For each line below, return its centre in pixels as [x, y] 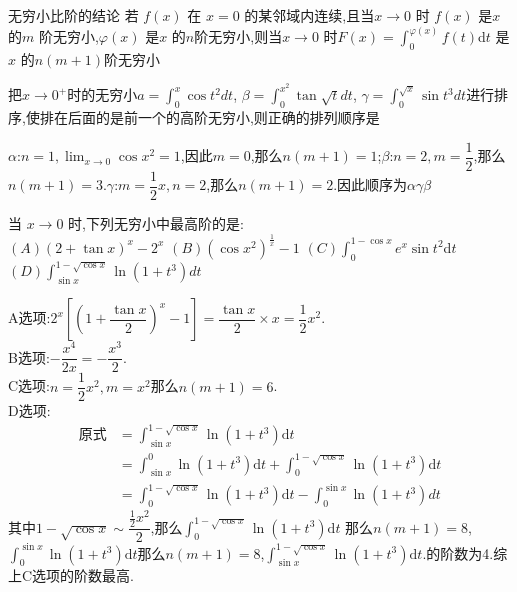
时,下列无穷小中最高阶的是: [156, 222]
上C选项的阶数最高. [71, 575]
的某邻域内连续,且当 [309, 15]
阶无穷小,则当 [238, 36]
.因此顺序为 [370, 184]
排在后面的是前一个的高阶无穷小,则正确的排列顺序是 [209, 117]
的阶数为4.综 [467, 552]
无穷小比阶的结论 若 [73, 15]
